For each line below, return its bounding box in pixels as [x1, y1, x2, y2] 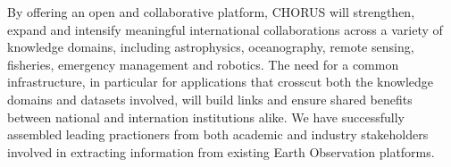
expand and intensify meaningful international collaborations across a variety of [7, 20, 443, 38]
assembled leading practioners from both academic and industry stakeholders [7, 125, 429, 144]
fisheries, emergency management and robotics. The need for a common [7, 54, 399, 73]
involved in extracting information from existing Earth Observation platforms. [7, 142, 435, 161]
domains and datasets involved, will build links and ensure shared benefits [7, 89, 413, 108]
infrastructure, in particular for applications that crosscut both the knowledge [7, 72, 434, 91]
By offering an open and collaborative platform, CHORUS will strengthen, [7, 3, 415, 21]
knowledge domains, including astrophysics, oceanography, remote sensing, [7, 38, 414, 56]
